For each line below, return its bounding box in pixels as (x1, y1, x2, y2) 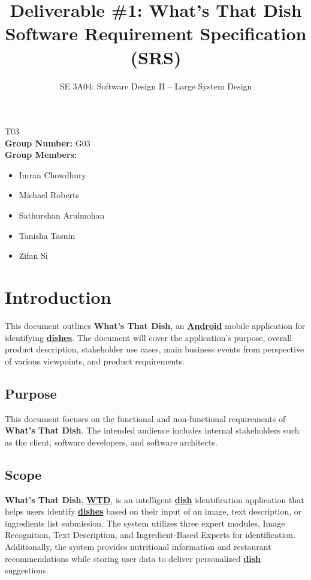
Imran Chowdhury (19, 168, 86, 181)
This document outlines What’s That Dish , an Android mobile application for (5, 319, 306, 331)
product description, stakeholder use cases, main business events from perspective (5, 343, 304, 355)
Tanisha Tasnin (19, 229, 76, 241)
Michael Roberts (19, 189, 80, 201)
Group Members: (5, 148, 77, 161)
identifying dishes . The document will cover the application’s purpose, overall (5, 331, 292, 343)
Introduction (5, 285, 111, 309)
